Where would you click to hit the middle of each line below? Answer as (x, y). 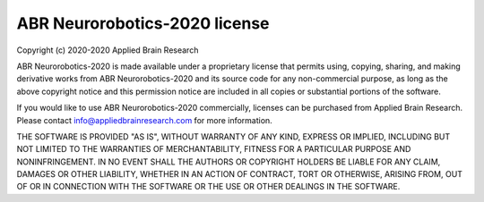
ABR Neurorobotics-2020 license (143, 23)
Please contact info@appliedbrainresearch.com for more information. (144, 120)
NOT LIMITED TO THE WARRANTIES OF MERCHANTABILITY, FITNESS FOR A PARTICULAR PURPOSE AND (214, 149)
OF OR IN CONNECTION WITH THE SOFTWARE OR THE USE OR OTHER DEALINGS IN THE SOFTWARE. (208, 187)
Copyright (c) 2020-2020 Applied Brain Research (108, 50)
